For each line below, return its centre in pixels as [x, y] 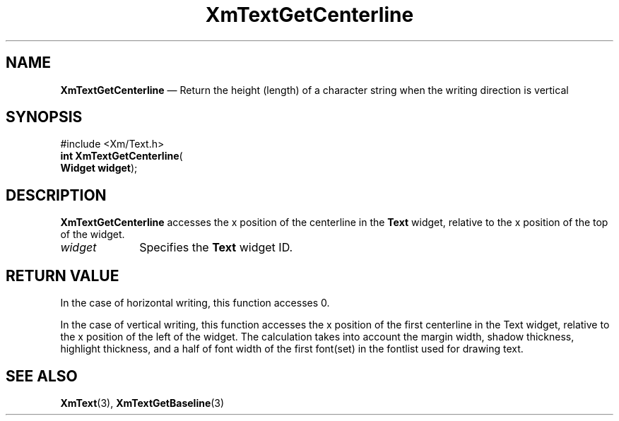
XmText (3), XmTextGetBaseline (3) [142, 403]
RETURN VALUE [63, 275]
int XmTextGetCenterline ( [122, 156]
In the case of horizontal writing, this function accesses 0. [195, 303]
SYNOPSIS [44, 117]
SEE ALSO [42, 376]
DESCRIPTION [56, 195]
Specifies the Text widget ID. [216, 248]
